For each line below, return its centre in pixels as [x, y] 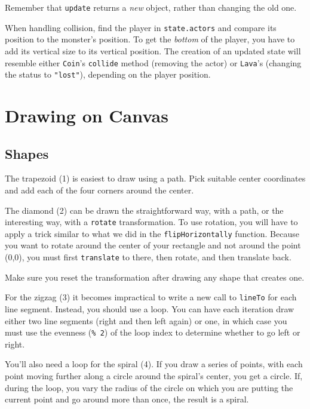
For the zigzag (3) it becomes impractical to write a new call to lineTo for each [151, 297]
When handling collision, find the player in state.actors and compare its [141, 27]
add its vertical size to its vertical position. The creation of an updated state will [153, 50]
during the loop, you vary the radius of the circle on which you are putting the [149, 387]
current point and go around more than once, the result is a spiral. [127, 399]
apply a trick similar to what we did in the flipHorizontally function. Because [152, 233]
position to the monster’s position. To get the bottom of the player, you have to [150, 39]
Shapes [27, 153]
